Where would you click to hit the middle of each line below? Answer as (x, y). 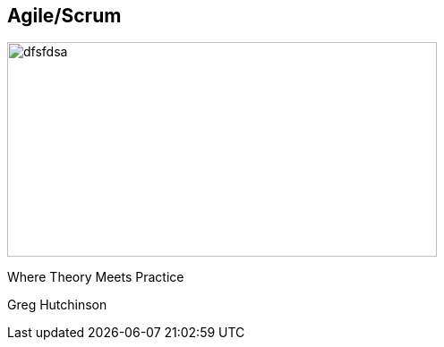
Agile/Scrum (64, 16)
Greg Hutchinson (57, 305)
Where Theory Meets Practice (96, 277)
